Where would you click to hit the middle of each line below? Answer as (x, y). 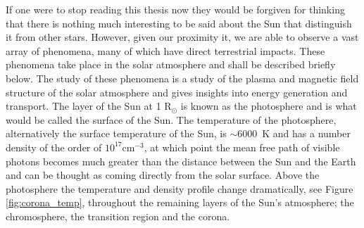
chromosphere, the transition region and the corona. (118, 216)
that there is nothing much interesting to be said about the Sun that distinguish (179, 23)
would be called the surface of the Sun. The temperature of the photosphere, (171, 119)
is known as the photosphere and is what (269, 106)
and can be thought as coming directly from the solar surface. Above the (163, 175)
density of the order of (54, 147)
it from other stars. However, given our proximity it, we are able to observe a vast (182, 37)
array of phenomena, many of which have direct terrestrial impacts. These (165, 50)
